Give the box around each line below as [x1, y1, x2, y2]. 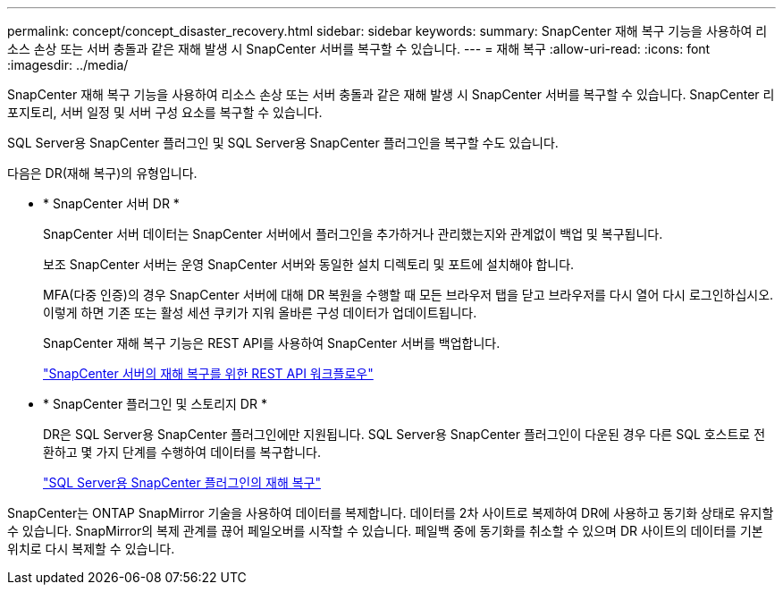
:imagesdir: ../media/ [7, 57, 129, 72]
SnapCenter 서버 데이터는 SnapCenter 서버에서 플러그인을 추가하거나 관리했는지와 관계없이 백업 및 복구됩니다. [43, 226, 663, 241]
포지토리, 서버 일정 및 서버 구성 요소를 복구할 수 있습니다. [7, 105, 323, 120]
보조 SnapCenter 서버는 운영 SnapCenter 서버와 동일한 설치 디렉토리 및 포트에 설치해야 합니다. [43, 257, 575, 272]
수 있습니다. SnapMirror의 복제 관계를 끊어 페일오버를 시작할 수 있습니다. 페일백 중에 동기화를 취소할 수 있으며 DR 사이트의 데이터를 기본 [7, 523, 763, 538]
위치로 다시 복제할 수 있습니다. [7, 541, 175, 556]
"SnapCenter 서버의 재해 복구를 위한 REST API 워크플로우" [43, 366, 374, 381]
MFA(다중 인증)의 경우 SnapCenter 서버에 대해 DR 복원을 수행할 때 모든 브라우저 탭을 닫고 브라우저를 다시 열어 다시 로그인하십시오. [43, 287, 774, 302]
